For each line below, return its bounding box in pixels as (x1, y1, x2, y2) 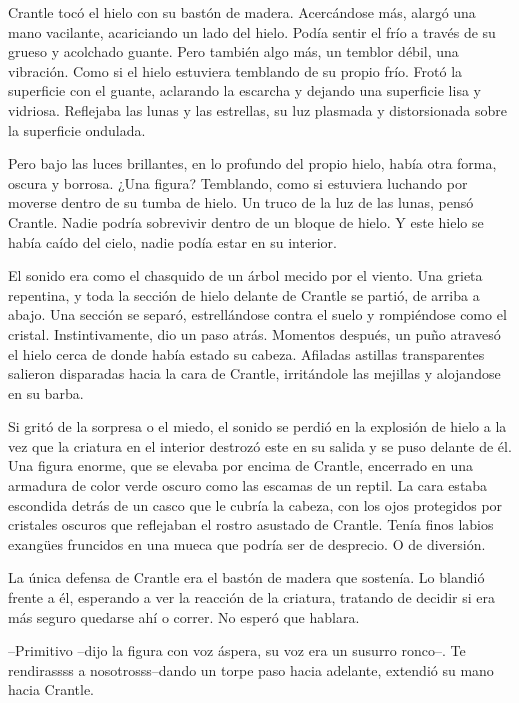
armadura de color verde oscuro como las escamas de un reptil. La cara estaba (8, 475, 488, 496)
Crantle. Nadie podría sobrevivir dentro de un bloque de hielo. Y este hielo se (8, 211, 484, 232)
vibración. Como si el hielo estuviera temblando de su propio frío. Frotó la (8, 60, 463, 81)
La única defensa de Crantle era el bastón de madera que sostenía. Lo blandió (8, 567, 485, 588)
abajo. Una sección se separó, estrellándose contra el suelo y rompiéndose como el (8, 304, 507, 325)
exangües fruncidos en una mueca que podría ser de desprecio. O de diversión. (8, 533, 486, 554)
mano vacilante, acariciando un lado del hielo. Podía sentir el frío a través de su (8, 21, 496, 42)
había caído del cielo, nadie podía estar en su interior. (8, 231, 337, 252)
